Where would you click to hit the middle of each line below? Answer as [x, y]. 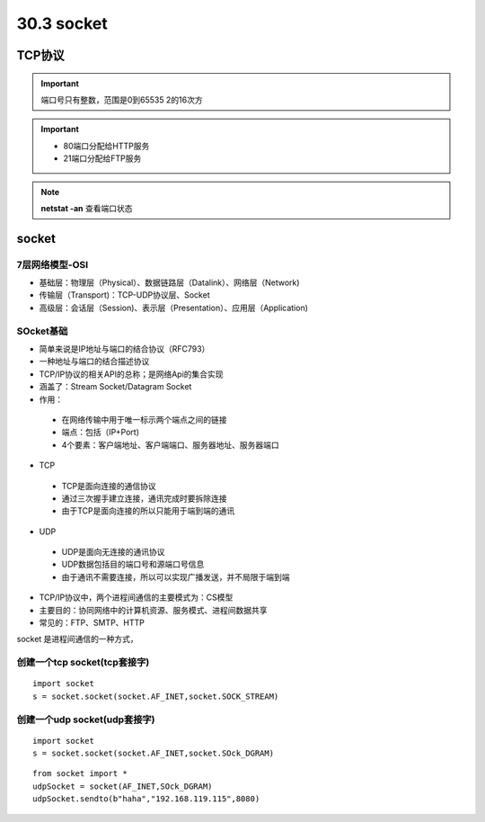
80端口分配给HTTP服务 [106, 146]
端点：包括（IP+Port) [100, 433]
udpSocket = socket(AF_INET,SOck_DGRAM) [123, 786]
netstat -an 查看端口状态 [87, 208]
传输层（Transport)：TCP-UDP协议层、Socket [124, 295]
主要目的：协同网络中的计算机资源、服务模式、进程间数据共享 [153, 610]
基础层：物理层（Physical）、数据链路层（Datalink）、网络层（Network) [169, 282]
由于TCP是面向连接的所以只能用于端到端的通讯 [148, 511]
